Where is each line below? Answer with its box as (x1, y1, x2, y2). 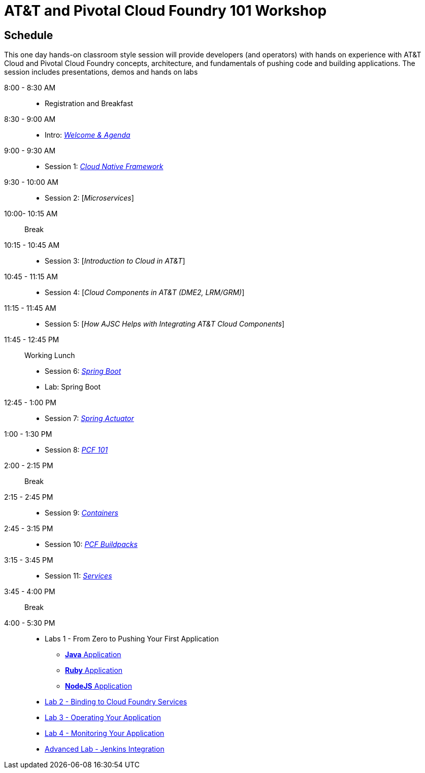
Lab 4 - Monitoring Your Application (45, 729, 165, 738)
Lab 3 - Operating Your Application (45, 713, 161, 722)
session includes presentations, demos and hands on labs (4, 68, 198, 77)
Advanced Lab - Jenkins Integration (45, 745, 165, 754)
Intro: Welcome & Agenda (45, 131, 130, 140)
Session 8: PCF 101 (45, 445, 108, 455)
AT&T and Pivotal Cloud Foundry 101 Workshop (4, 2, 327, 19)
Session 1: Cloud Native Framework (45, 162, 164, 171)
